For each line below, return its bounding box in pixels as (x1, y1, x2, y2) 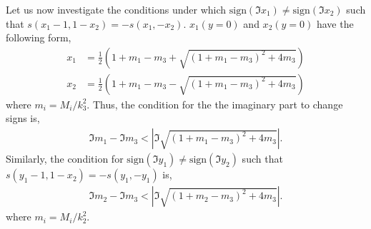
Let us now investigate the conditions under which (6, 2, 227, 16)
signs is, (6, 111, 40, 126)
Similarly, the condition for (6, 151, 124, 166)
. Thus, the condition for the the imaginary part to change (86, 96, 343, 111)
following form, (6, 30, 71, 45)
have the (316, 16, 354, 31)
